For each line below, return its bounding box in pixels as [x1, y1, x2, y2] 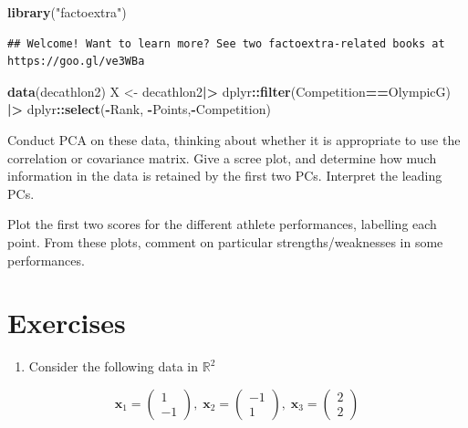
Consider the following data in [28, 357, 199, 376]
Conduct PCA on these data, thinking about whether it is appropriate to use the [7, 130, 461, 149]
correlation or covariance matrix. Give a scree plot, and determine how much [7, 148, 437, 167]
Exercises [7, 304, 126, 341]
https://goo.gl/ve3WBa [7, 55, 145, 68]
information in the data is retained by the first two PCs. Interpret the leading [7, 166, 442, 185]
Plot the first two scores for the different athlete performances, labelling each [7, 214, 437, 234]
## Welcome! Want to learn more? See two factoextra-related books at [7, 37, 445, 50]
